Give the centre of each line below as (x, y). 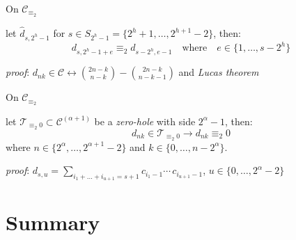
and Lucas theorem (219, 72)
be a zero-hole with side (145, 121)
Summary (53, 222)
